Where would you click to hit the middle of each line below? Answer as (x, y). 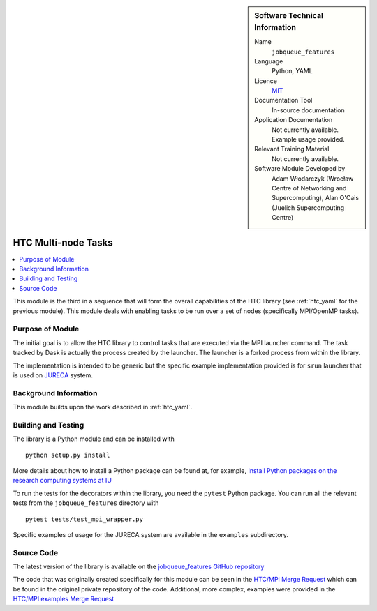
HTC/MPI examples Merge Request (64, 599)
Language (269, 61)
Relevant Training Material (292, 149)
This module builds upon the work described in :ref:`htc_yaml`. (103, 407)
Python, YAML (293, 71)
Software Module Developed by (300, 169)
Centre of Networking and (309, 188)
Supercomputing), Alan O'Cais (316, 198)
